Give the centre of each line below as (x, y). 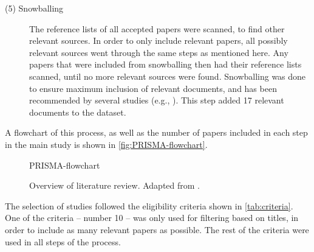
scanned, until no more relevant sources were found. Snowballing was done (168, 76)
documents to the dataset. (78, 112)
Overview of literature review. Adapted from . (114, 185)
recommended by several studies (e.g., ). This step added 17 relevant (157, 100)
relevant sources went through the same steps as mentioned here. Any (159, 52)
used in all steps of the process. (63, 241)
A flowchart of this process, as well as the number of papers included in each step (156, 132)
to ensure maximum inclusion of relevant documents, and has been (153, 88)
